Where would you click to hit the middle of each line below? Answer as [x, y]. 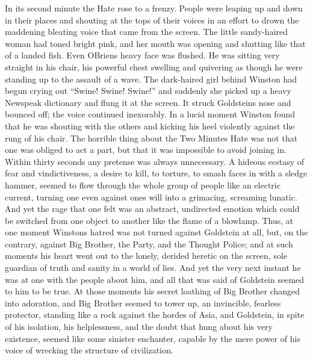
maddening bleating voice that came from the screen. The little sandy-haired [147, 32]
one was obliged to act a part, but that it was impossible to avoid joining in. [146, 150]
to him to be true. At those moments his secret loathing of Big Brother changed [153, 291]
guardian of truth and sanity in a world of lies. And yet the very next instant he [153, 268]
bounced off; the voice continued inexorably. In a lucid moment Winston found [150, 114]
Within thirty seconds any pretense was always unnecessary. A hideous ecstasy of [155, 161]
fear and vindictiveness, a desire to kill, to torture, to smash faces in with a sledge [156, 173]
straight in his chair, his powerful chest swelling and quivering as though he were [154, 67]
